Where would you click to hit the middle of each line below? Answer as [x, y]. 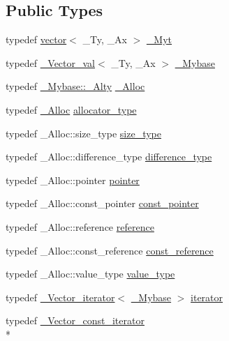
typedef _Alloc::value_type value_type [90, 274]
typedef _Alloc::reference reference [80, 226]
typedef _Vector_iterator [60, 297]
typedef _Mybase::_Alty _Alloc [75, 86]
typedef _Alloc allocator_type [71, 109]
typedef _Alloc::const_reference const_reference [110, 250]
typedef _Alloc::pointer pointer [73, 180]
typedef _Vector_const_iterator [75, 320]
